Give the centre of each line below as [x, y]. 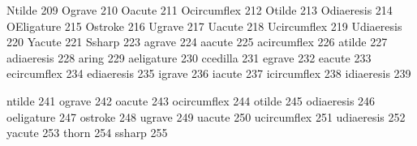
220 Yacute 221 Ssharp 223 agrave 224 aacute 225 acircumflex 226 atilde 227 [197, 42]
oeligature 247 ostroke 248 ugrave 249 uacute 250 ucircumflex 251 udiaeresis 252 [206, 116]
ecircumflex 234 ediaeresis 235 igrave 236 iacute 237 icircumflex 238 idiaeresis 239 [209, 73]
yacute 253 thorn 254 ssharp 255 [87, 133]
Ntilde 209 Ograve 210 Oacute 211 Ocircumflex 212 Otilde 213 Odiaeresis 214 [200, 10]
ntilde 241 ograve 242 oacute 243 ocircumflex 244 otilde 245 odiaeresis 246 [191, 100]
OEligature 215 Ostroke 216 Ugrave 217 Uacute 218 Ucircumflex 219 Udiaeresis [204, 26]
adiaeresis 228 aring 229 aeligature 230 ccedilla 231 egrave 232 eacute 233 [189, 57]
